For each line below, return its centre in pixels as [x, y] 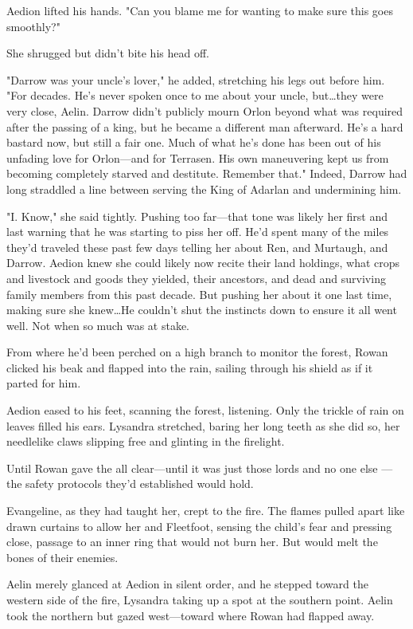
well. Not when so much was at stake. [98, 325]
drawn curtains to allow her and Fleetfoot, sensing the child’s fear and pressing [199, 526]
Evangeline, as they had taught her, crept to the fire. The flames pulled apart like [206, 511]
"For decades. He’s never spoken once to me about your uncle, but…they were [195, 95]
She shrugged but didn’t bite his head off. [108, 53]
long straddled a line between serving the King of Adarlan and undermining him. [204, 189]
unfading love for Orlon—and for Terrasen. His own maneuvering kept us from [198, 157]
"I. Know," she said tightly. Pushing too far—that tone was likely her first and [197, 216]
